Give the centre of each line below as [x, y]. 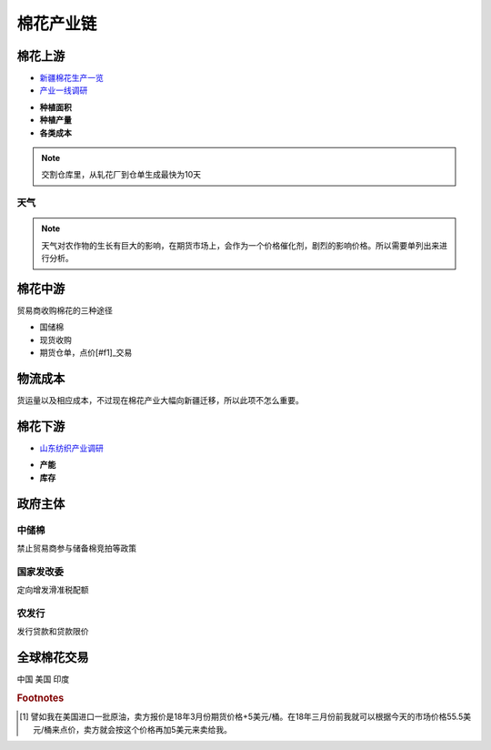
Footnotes [40, 698]
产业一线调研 [64, 90]
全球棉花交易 [53, 658]
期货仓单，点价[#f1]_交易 [86, 353]
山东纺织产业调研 [71, 448]
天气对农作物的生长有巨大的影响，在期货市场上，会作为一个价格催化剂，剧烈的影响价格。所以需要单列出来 [240, 245]
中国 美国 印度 [43, 679]
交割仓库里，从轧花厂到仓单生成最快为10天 [121, 175]
